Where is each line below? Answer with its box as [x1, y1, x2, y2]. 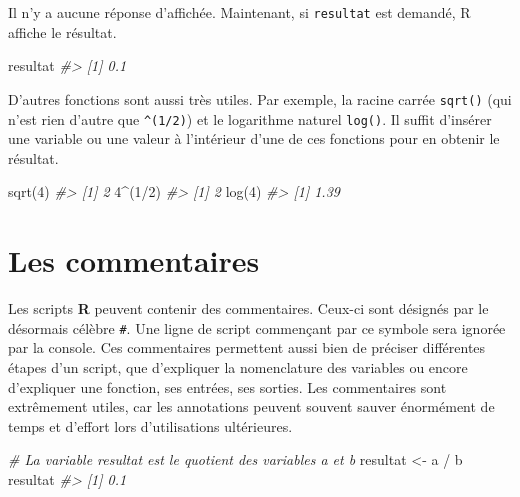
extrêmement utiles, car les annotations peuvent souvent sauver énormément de [8, 396, 495, 417]
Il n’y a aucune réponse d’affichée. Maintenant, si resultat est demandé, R [8, 2, 471, 22]
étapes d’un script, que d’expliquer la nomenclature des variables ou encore [8, 356, 468, 377]
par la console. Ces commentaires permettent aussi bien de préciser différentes [8, 337, 486, 358]
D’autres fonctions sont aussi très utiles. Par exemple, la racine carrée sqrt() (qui [8, 88, 512, 109]
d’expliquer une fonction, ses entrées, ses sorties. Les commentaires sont [8, 376, 447, 397]
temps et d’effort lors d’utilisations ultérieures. [8, 415, 293, 436]
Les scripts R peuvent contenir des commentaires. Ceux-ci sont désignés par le [8, 298, 489, 319]
